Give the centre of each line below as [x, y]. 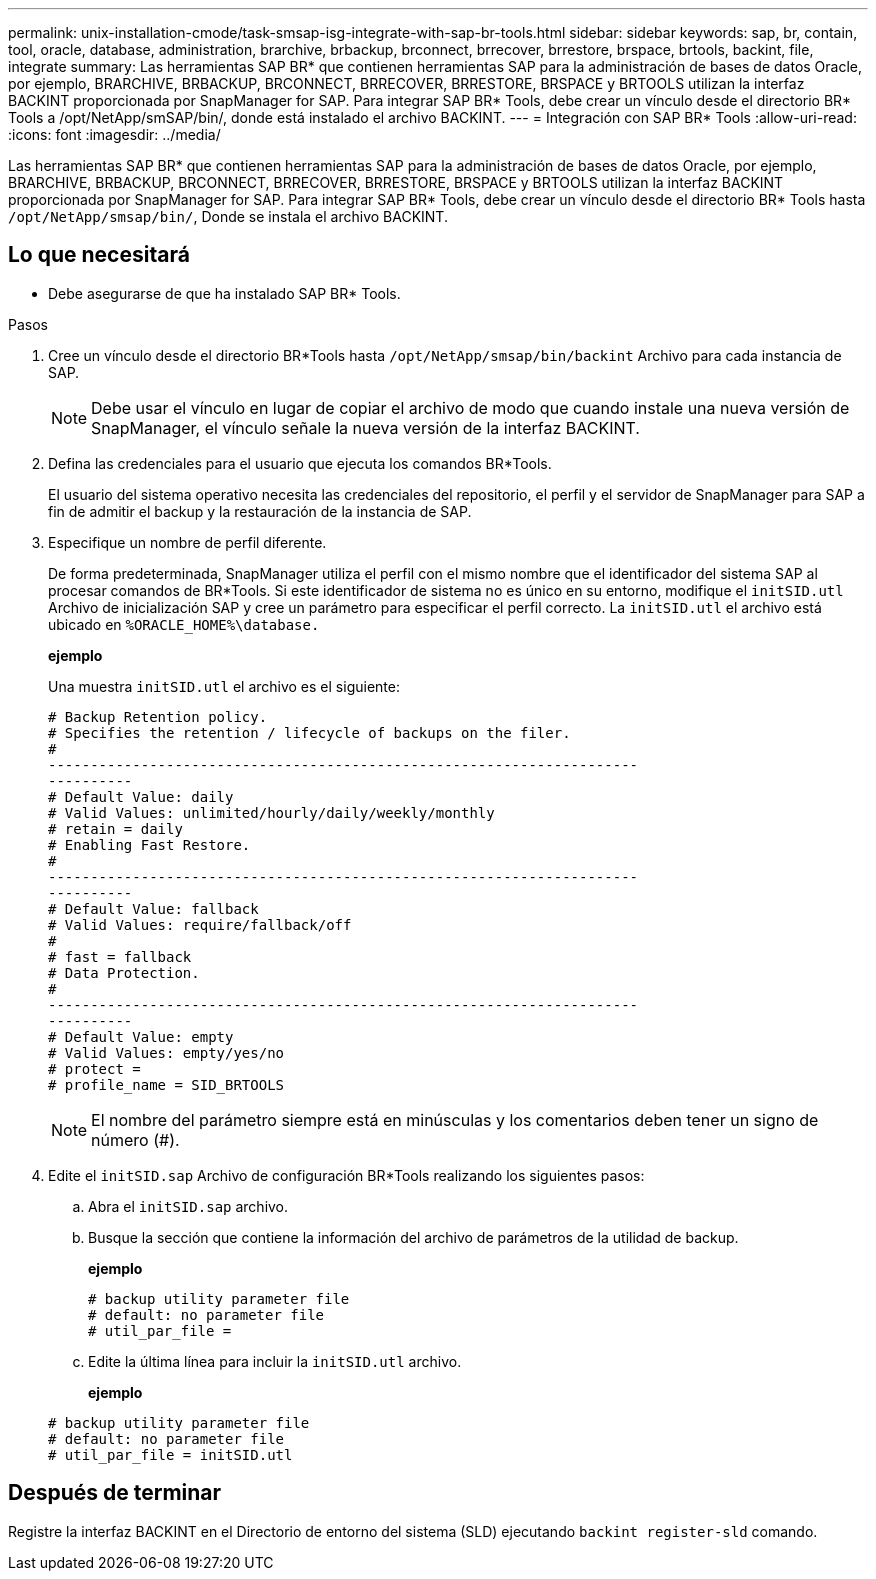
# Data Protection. [124, 972]
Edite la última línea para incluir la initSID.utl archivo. [275, 1361]
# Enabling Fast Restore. [149, 844]
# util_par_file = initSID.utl [170, 1454]
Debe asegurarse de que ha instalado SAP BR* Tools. [224, 293]
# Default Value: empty [141, 1036]
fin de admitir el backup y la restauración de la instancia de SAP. [260, 511]
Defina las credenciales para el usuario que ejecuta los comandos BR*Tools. [300, 463]
